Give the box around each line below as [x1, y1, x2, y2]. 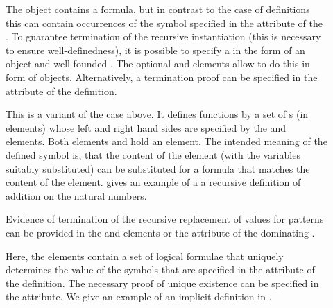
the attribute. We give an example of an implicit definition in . [6, 289, 272, 304]
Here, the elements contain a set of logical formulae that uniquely [6, 248, 284, 263]
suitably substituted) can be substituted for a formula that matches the [6, 161, 310, 176]
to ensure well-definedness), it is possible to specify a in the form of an [6, 42, 305, 57]
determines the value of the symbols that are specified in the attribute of [6, 262, 315, 277]
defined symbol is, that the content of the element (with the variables [6, 147, 300, 162]
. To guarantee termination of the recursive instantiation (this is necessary [6, 29, 321, 44]
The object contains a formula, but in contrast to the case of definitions [6, 2, 310, 16]
